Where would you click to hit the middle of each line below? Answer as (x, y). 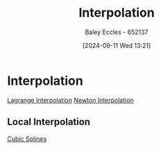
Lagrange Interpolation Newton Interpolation (70, 100)
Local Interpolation (49, 122)
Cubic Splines (27, 139)
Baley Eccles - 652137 (117, 32)
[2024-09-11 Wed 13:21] (117, 45)
